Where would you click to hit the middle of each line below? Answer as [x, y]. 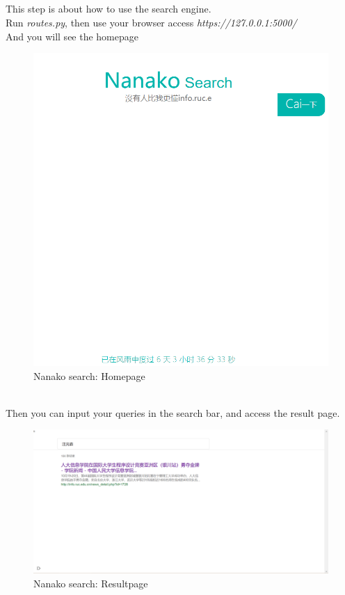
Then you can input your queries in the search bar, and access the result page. [173, 412]
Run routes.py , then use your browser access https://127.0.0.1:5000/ [151, 22]
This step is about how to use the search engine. [109, 9]
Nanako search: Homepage [89, 375]
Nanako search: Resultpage [91, 584]
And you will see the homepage [72, 36]
